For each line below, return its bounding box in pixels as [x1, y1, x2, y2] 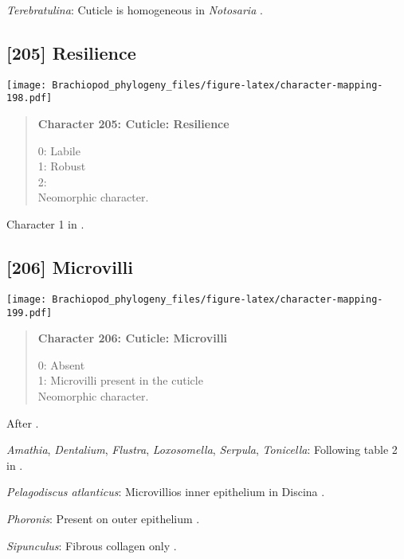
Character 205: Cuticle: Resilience [37, 115, 229, 132]
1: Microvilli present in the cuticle [37, 372, 203, 389]
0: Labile [37, 142, 80, 158]
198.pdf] [6, 92, 53, 104]
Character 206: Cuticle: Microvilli [37, 330, 228, 346]
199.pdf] [6, 307, 53, 319]
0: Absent [37, 356, 85, 373]
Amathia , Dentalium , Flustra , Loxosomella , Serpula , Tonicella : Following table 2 [6, 441, 398, 458]
